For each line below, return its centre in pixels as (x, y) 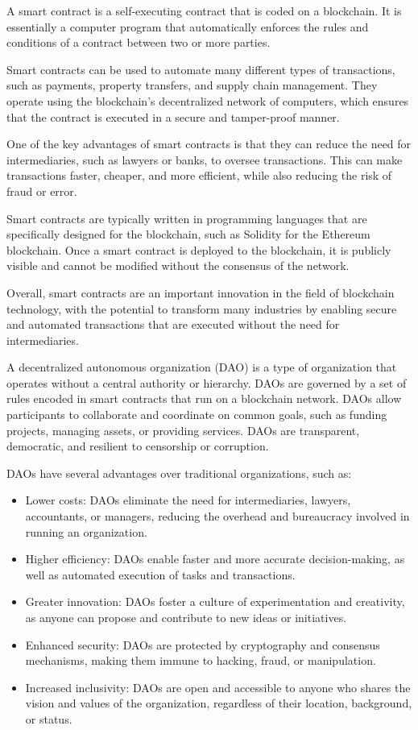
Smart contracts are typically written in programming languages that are (187, 218)
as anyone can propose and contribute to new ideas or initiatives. (186, 617)
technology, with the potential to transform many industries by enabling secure (202, 308)
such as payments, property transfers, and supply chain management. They (192, 85)
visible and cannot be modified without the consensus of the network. (178, 265)
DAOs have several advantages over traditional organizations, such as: (179, 473)
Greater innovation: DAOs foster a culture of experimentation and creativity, (215, 601)
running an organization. (86, 531)
